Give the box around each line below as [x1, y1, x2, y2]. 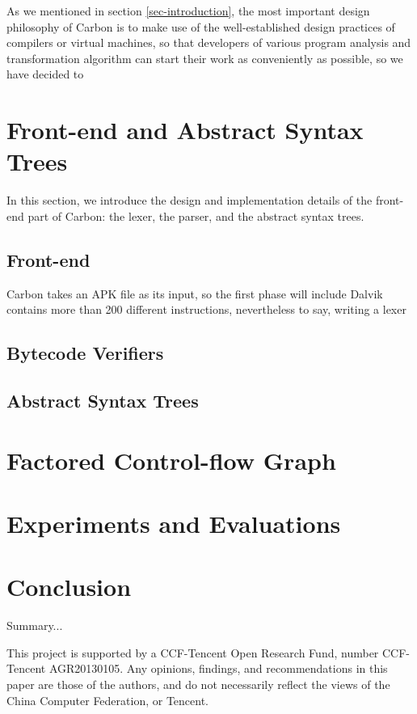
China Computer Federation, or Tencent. [6, 691, 208, 708]
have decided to [6, 65, 84, 82]
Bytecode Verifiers [6, 340, 164, 365]
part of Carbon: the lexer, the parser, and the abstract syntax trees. [27, 207, 364, 224]
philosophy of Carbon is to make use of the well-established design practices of [6, 18, 395, 35]
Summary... [6, 617, 63, 634]
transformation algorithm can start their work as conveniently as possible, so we [6, 49, 403, 66]
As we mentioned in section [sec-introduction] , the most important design [6, 2, 370, 19]
